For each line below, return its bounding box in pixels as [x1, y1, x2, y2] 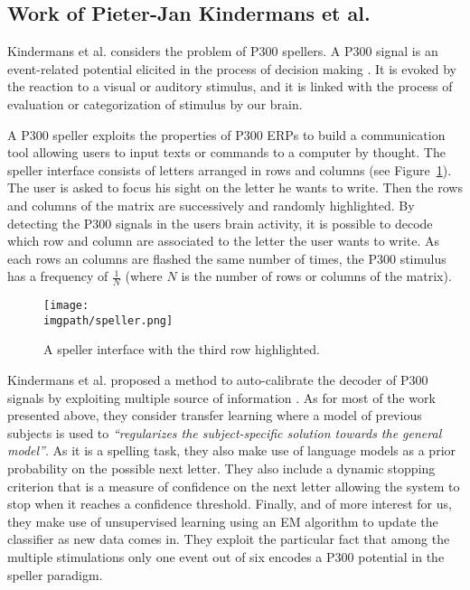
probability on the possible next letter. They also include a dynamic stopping [7, 459, 436, 478]
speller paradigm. [7, 565, 103, 584]
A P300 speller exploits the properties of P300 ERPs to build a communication [7, 125, 446, 144]
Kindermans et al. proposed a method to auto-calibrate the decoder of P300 [7, 370, 428, 389]
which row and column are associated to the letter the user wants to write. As [7, 231, 440, 250]
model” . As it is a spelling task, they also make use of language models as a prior [7, 441, 456, 460]
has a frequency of [7, 267, 108, 286]
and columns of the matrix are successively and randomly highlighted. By [7, 195, 415, 214]
